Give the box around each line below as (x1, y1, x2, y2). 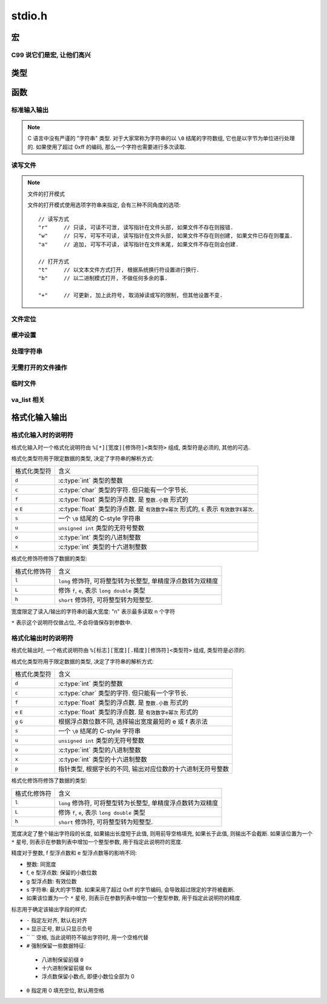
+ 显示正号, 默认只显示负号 (26, 925, 93, 932)
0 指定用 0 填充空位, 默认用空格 (26, 986, 105, 994)
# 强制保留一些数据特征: (26, 942, 86, 949)
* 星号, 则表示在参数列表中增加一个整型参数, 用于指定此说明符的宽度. (11, 838, 183, 845)
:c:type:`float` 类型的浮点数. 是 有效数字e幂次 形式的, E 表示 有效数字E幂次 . (58, 505, 254, 514)
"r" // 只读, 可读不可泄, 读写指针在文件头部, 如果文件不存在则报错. (38, 224, 234, 231)
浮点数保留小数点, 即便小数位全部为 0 (41, 973, 134, 980)
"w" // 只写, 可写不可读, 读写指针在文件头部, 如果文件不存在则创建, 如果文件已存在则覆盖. (38, 232, 293, 239)
